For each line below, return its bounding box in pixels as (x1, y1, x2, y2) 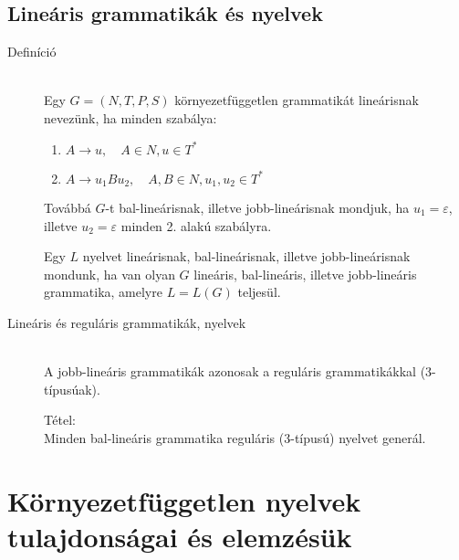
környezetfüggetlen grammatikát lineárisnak (174, 90, 419, 110)
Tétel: (44, 410, 76, 429)
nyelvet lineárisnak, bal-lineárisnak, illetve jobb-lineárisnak (82, 247, 411, 266)
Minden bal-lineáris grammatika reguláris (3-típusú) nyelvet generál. (44, 428, 426, 447)
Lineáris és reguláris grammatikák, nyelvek (7, 313, 246, 332)
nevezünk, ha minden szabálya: (44, 108, 217, 127)
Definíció (7, 42, 57, 61)
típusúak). (44, 379, 100, 398)
